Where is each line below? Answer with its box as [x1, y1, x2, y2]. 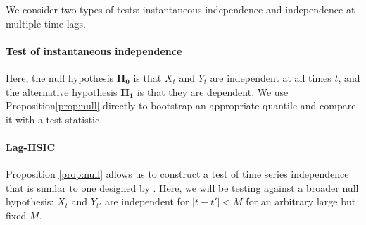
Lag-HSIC [6, 139, 56, 154]
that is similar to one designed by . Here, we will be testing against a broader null [6, 180, 359, 195]
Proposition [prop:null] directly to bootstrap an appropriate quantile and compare [6, 98, 356, 113]
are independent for [104, 194, 189, 209]
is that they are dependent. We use [137, 84, 289, 99]
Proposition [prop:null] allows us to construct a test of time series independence [6, 166, 349, 181]
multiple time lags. [6, 16, 87, 30]
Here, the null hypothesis [6, 70, 114, 85]
